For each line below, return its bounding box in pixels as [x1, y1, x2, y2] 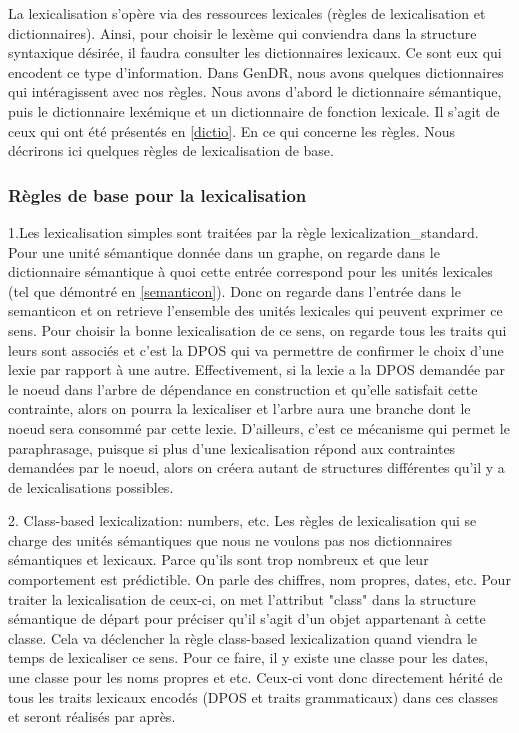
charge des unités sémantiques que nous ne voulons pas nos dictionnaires [8, 529, 453, 550]
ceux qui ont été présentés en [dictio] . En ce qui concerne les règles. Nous [8, 120, 456, 141]
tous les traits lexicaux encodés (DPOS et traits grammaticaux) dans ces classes [8, 686, 499, 707]
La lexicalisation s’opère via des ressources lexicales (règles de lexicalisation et [8, 3, 486, 23]
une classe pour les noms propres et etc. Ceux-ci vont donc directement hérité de [8, 667, 503, 688]
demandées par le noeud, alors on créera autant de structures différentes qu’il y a [8, 457, 505, 478]
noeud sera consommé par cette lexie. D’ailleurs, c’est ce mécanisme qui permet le [8, 417, 510, 438]
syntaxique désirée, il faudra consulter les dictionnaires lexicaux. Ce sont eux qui [8, 42, 502, 63]
